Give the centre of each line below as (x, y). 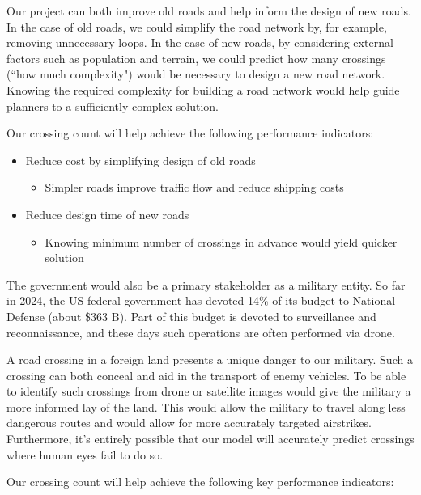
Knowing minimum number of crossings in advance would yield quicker (221, 241)
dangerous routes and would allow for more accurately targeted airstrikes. (189, 423)
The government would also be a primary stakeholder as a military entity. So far (206, 284)
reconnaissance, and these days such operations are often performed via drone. (201, 332)
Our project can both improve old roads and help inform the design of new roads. (209, 11)
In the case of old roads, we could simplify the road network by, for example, (197, 26)
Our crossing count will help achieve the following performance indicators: (190, 133)
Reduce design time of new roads (107, 214)
